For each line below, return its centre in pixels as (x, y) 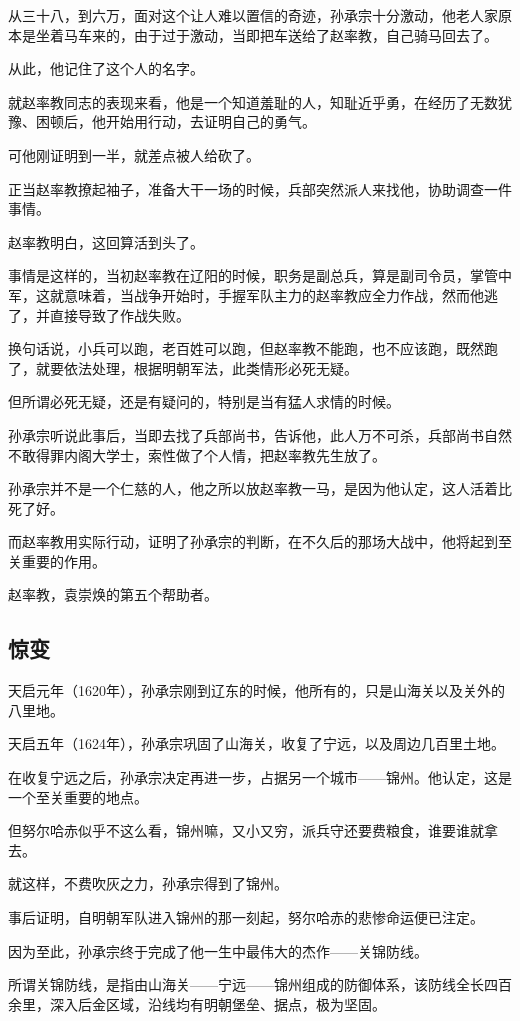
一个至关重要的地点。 (78, 796)
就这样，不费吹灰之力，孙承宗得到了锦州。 (148, 883)
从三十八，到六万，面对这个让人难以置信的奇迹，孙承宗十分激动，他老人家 (253, 15)
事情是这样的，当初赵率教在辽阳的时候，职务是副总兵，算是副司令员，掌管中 (260, 275)
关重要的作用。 (57, 560)
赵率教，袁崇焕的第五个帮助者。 (113, 594)
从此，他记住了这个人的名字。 (106, 68)
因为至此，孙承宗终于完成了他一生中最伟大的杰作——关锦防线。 (218, 950)
